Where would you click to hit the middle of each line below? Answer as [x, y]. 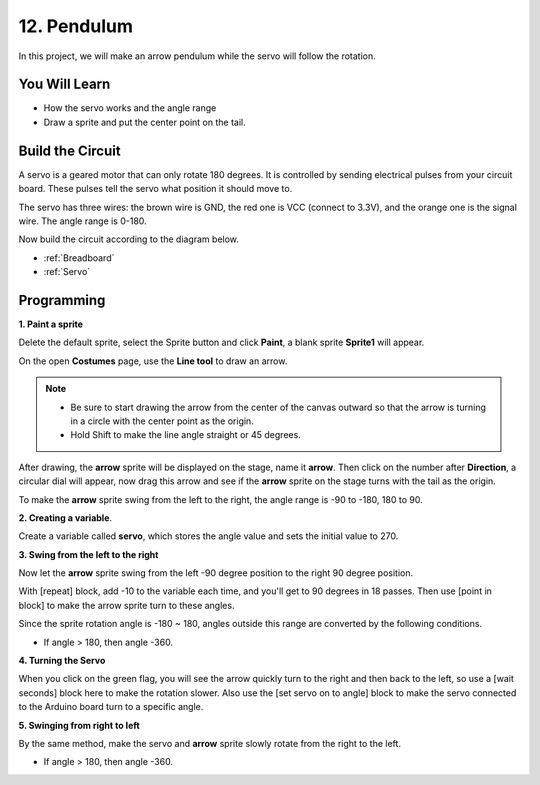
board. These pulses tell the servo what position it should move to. [155, 189]
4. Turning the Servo [62, 661]
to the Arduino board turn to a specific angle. [111, 707]
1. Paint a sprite [51, 324]
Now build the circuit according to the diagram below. [129, 239]
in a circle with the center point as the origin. [162, 421]
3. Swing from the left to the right [88, 554]
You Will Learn [64, 84]
